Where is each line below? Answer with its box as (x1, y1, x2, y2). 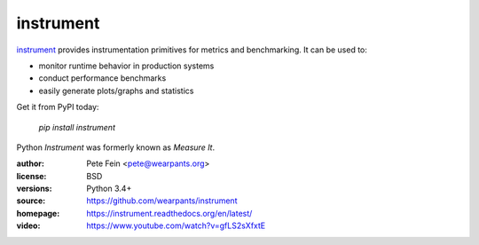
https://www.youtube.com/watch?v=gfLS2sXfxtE (86, 220, 266, 231)
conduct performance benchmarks (38, 73, 167, 83)
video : (16, 220, 41, 231)
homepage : (16, 208, 60, 218)
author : (16, 158, 44, 169)
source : (16, 195, 46, 206)
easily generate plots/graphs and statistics (38, 85, 194, 96)
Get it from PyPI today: (16, 102, 99, 113)
